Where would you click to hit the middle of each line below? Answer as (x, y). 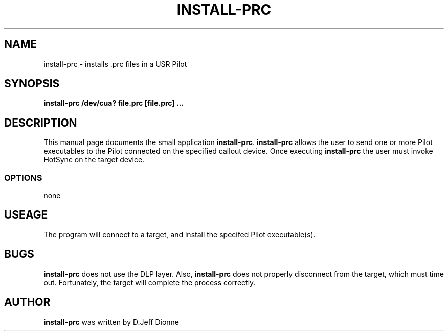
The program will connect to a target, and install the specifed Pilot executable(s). (180, 234)
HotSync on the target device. (94, 160)
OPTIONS (23, 177)
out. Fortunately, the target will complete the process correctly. (150, 282)
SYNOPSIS (32, 84)
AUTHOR (27, 302)
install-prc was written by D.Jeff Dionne (111, 322)
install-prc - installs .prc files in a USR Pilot (115, 64)
